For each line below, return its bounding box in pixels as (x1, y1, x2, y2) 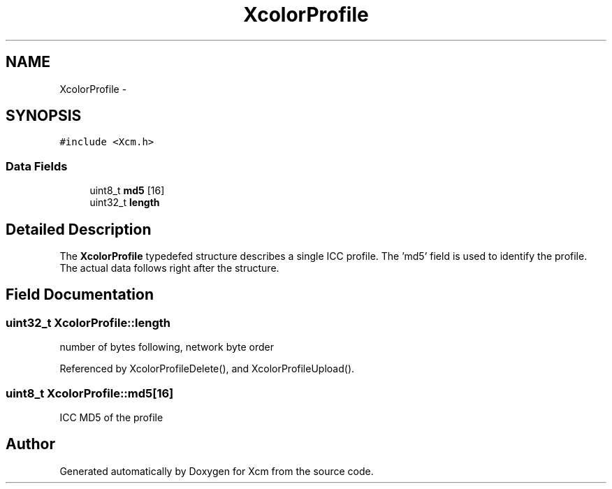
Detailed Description (6, 220, 152, 238)
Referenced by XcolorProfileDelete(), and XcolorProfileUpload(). (59, 363, 355, 375)
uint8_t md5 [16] (89, 184, 165, 197)
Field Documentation (6, 286, 154, 304)
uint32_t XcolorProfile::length (6, 315, 170, 330)
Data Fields (6, 159, 68, 173)
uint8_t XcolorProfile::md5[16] (6, 386, 174, 400)
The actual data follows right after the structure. (59, 262, 279, 275)
